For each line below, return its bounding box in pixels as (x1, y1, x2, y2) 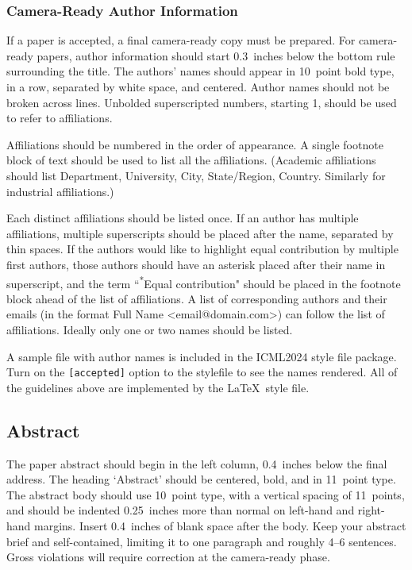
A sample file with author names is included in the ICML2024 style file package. (6, 348, 397, 364)
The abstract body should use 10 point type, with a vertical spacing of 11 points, (6, 486, 405, 503)
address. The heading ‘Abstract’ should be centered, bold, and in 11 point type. (6, 471, 396, 487)
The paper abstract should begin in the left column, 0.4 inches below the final (6, 455, 387, 472)
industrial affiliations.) (6, 183, 114, 199)
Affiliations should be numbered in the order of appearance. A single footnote (6, 136, 383, 152)
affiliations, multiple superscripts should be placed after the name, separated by (6, 225, 394, 241)
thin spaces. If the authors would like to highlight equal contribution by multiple (6, 241, 399, 257)
